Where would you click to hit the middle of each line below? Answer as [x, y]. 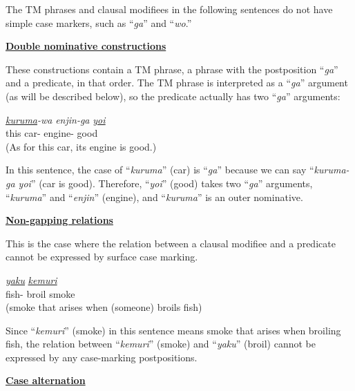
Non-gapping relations [59, 220]
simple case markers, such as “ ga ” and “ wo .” [99, 22]
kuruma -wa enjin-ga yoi [56, 119]
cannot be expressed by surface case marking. [102, 257]
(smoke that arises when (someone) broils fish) [104, 307]
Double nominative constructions [86, 46]
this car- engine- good [52, 133]
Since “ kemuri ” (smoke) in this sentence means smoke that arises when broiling [173, 330]
